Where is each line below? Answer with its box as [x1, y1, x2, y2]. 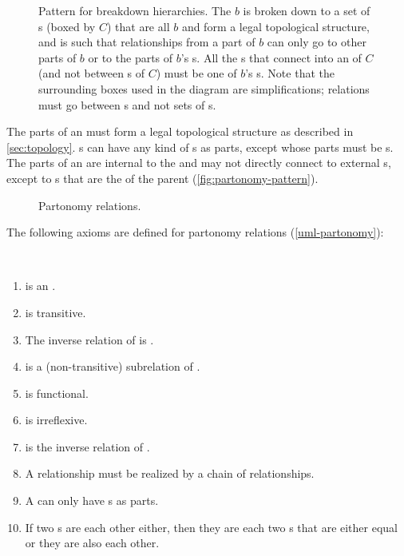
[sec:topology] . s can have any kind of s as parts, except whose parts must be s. [6, 138, 394, 155]
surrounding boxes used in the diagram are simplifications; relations [38, 80, 370, 97]
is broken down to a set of [243, 2, 370, 18]
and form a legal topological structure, [181, 18, 370, 34]
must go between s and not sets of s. [38, 96, 216, 113]
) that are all [106, 18, 170, 34]
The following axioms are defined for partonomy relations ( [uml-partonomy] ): [6, 224, 384, 240]
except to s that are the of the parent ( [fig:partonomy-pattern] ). [6, 169, 319, 186]
